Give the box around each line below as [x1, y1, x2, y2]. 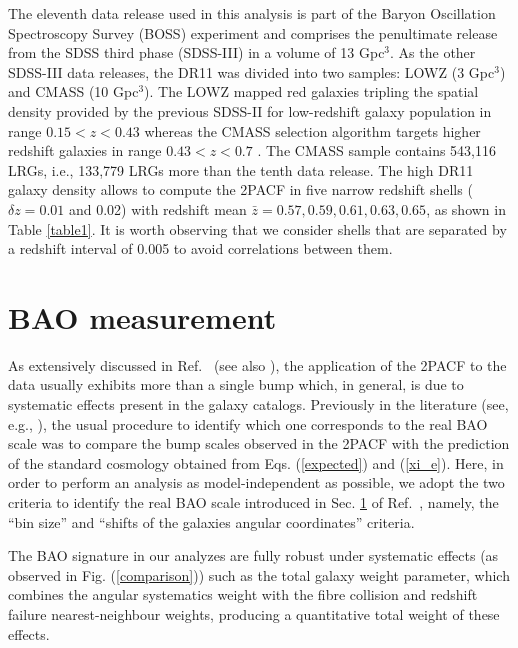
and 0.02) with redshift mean [68, 198, 247, 219]
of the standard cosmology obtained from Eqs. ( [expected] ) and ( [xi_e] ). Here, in [8, 452, 504, 473]
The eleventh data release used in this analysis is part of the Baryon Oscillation [8, 3, 496, 23]
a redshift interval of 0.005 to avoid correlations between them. [8, 238, 393, 259]
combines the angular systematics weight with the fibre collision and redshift [8, 584, 478, 605]
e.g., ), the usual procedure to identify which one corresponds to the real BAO [8, 413, 488, 434]
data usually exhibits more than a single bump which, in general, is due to [8, 374, 464, 395]
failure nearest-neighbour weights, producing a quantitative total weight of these [8, 603, 500, 624]
